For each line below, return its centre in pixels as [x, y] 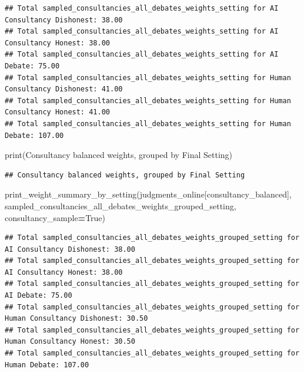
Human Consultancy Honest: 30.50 [70, 342]
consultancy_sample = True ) [55, 217]
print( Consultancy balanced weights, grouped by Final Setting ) [119, 155]
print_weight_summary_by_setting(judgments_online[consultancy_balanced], [148, 194]
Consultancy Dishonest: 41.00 [64, 89]
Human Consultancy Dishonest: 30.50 [76, 319]
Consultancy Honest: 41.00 [57, 112]
